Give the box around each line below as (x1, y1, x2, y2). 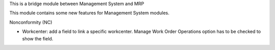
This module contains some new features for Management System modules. (9, 10, 170, 16)
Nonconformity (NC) (9, 19, 52, 25)
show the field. (22, 35, 53, 41)
